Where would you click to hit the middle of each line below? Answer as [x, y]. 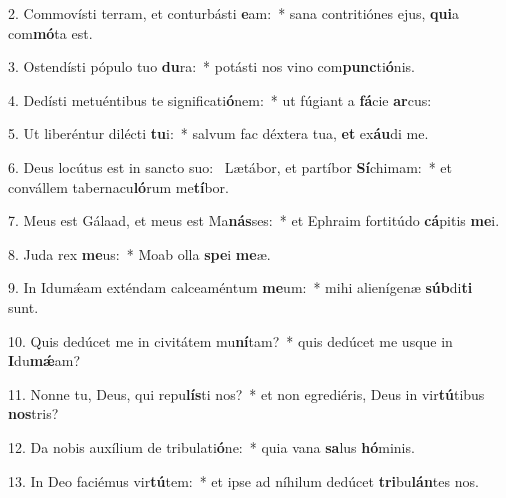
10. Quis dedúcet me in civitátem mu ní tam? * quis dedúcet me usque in [230, 340]
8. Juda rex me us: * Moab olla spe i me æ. [139, 253]
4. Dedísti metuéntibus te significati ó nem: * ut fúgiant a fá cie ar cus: [220, 99]
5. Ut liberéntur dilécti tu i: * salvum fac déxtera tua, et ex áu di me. [218, 133]
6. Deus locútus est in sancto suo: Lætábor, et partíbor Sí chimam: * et [230, 166]
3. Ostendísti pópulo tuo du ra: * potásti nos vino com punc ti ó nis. [211, 66]
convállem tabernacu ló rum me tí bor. [118, 186]
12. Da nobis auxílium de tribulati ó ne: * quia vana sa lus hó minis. [211, 446]
